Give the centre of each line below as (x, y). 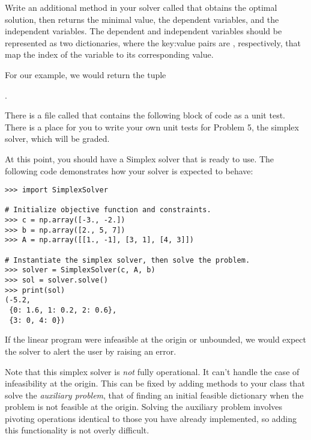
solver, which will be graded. (57, 139)
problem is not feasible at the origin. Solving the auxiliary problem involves (144, 407)
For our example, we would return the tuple (86, 74)
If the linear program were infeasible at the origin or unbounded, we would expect (155, 339)
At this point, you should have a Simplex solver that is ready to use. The (140, 158)
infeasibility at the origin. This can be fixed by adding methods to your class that (155, 383)
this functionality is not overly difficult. (77, 430)
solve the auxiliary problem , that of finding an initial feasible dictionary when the (154, 395)
